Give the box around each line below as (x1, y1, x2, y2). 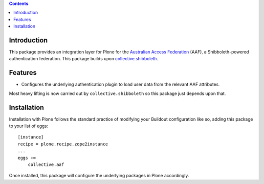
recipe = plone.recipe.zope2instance (18, 141, 109, 147)
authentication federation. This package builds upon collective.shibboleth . (9, 56, 158, 62)
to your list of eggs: (9, 123, 48, 129)
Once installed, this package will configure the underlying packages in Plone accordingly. (9, 173, 189, 179)
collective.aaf (27, 162, 65, 167)
